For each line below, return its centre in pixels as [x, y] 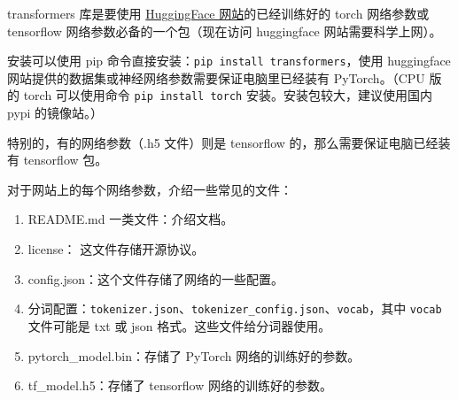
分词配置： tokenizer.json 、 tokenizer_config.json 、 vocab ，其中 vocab [235, 308]
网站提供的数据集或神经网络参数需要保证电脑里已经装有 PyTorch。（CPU [216, 77]
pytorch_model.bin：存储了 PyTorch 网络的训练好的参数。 [194, 355]
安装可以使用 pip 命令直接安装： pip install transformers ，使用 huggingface [229, 61]
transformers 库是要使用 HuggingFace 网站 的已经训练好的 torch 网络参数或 [218, 13]
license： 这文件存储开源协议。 [116, 249]
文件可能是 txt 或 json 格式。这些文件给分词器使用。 [179, 325]
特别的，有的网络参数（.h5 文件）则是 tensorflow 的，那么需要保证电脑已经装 [229, 142]
